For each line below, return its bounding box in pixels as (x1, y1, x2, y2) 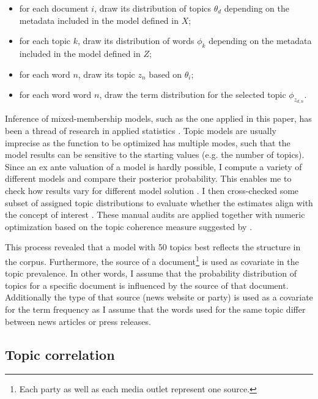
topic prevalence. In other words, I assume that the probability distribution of (5, 267, 297, 280)
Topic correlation (5, 345, 115, 364)
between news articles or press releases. (5, 315, 151, 327)
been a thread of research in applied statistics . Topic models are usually (5, 124, 276, 136)
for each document (19, 2, 89, 14)
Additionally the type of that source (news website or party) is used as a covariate (5, 291, 313, 304)
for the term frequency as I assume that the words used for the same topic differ (5, 302, 306, 315)
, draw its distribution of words (78, 34, 194, 47)
